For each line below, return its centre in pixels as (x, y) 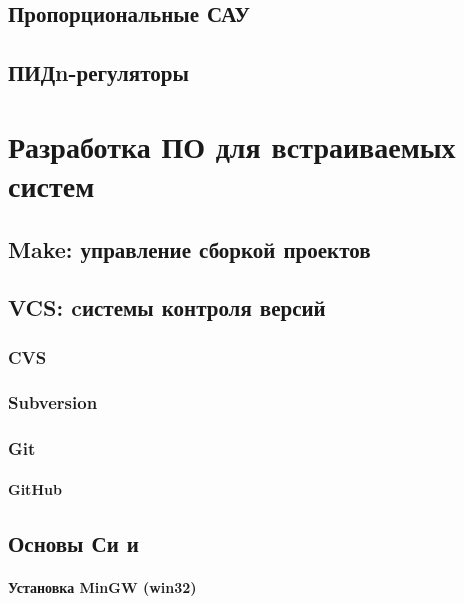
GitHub (35, 488)
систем (51, 184)
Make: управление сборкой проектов (189, 248)
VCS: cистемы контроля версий (167, 307)
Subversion (53, 402)
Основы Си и (73, 542)
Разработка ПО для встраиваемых (232, 145)
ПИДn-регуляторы (98, 72)
